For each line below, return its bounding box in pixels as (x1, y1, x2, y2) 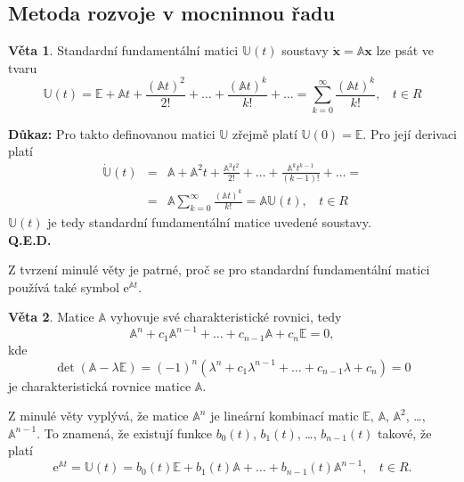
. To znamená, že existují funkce (37, 423, 213, 442)
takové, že (378, 423, 432, 442)
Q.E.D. (8, 230, 52, 249)
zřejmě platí (232, 124, 297, 143)
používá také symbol (8, 277, 119, 296)
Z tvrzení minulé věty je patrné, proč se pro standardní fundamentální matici (8, 260, 430, 279)
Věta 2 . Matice (8, 307, 94, 326)
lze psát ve (376, 41, 435, 60)
